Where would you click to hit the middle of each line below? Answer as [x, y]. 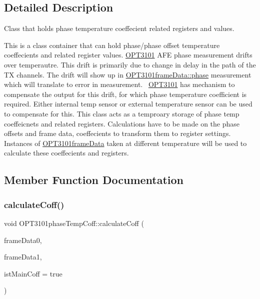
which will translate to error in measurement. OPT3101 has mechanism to [119, 84]
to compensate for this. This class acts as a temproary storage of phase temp [122, 113]
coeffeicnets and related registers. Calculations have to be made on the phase [122, 123]
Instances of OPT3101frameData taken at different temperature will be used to [125, 143]
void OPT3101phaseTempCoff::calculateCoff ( [74, 223]
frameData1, [23, 257]
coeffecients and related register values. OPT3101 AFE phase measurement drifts [128, 55]
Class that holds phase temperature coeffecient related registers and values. [119, 28]
